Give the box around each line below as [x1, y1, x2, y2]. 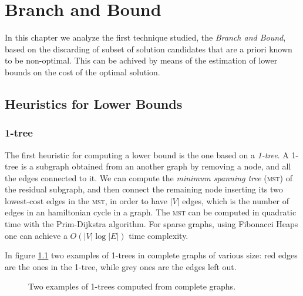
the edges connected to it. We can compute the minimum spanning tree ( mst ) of [5, 171, 292, 184]
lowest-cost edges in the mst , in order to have [5, 194, 167, 207]
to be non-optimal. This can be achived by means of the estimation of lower [5, 54, 278, 66]
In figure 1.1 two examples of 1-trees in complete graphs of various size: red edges [5, 249, 298, 261]
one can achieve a [5, 229, 68, 241]
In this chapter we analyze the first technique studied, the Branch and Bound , [5, 31, 286, 44]
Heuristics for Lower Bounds [5, 94, 183, 112]
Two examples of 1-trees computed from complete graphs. [28, 280, 236, 292]
